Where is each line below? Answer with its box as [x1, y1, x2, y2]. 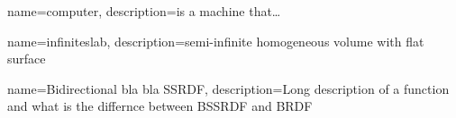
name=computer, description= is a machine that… [7, 2, 281, 20]
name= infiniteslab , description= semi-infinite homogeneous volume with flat [7, 31, 424, 50]
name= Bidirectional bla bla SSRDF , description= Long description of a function [7, 79, 450, 97]
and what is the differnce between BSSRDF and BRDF [7, 97, 313, 115]
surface [7, 49, 46, 68]
